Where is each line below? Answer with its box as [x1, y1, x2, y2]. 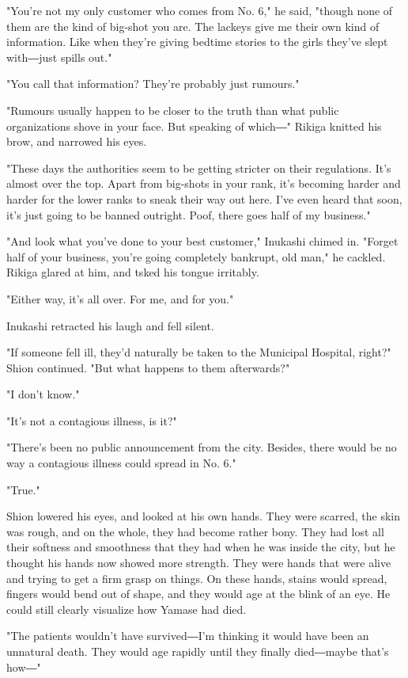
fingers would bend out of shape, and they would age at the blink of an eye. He [6, 585, 391, 602]
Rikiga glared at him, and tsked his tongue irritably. [6, 264, 259, 280]
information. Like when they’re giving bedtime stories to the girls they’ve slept [6, 33, 388, 50]
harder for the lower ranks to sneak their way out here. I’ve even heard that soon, [6, 190, 402, 207]
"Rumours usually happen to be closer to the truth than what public [6, 101, 339, 118]
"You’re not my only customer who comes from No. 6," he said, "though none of [6, 2, 393, 18]
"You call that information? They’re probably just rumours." [6, 75, 300, 92]
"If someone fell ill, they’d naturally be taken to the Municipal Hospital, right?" [6, 344, 391, 360]
